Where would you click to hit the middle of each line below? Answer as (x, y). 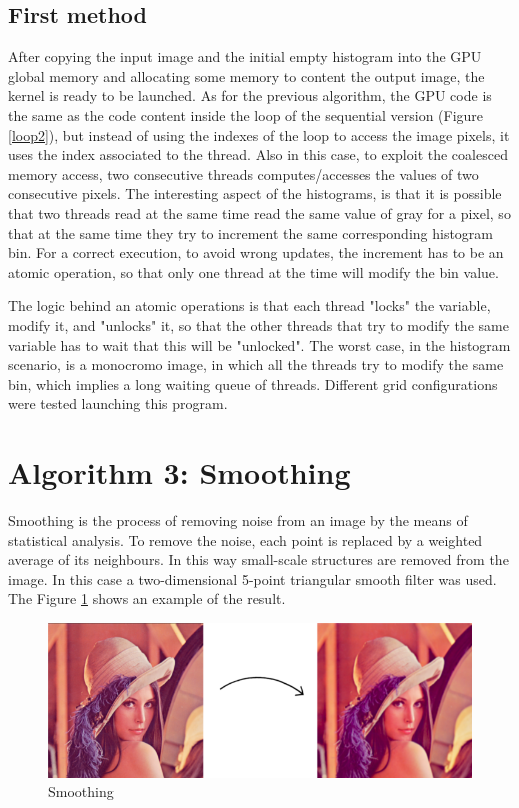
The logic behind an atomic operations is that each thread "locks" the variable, (249, 305)
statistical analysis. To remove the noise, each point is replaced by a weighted (245, 539)
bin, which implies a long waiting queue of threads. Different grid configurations (253, 383)
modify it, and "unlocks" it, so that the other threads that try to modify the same (258, 324)
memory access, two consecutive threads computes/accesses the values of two (243, 173)
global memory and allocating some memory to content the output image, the (246, 75)
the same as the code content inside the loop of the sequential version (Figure (246, 114)
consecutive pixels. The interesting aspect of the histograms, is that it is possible (255, 193)
